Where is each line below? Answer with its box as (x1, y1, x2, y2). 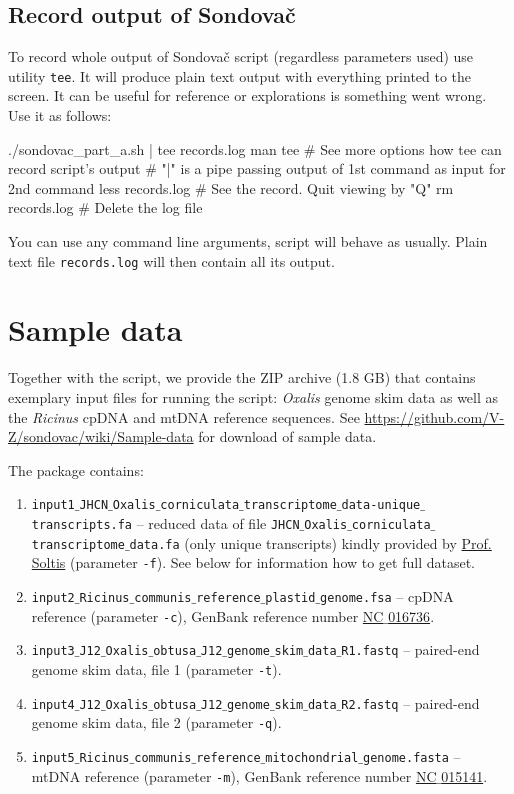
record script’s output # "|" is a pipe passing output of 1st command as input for (8, 158, 506, 179)
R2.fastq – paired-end (341, 692, 480, 713)
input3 (31, 644, 75, 659)
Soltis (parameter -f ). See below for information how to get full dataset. (31, 552, 476, 573)
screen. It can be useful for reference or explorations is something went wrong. (8, 85, 487, 106)
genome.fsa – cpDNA (320, 585, 454, 606)
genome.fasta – (363, 745, 461, 766)
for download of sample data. (198, 426, 377, 447)
